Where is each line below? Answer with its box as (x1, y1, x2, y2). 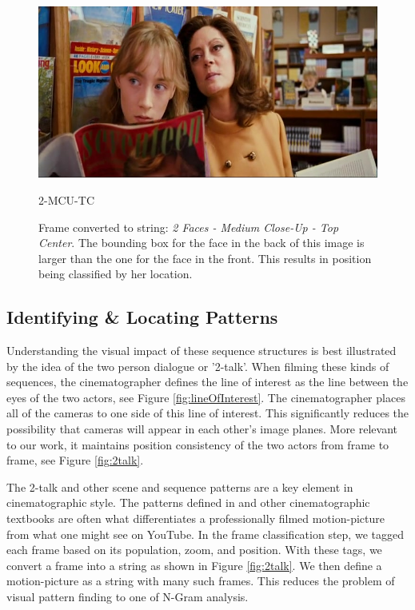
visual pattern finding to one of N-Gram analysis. (6, 588, 249, 605)
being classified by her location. (38, 265, 193, 282)
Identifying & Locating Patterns (6, 305, 278, 329)
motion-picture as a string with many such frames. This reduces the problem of (6, 572, 395, 589)
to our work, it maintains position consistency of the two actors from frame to (6, 436, 389, 453)
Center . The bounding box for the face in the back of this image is (38, 234, 365, 251)
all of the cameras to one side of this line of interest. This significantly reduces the (6, 405, 409, 421)
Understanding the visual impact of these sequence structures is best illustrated (6, 342, 397, 359)
